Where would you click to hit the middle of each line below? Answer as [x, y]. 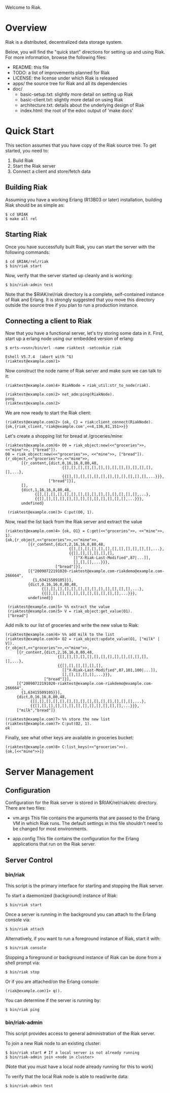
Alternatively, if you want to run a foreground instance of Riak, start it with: [83, 939]
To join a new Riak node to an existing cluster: [53, 1044]
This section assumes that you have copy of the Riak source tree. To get [81, 145]
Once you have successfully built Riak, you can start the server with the [80, 247]
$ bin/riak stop [22, 972]
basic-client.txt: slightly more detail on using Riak [72, 99]
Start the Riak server [34, 166]
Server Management [49, 772]
